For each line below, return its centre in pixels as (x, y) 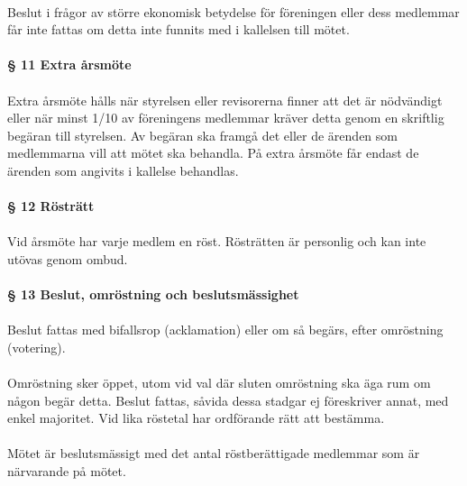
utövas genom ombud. (68, 258)
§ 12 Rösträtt (51, 206)
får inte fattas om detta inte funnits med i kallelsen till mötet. (179, 29)
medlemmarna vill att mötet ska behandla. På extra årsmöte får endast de (213, 153)
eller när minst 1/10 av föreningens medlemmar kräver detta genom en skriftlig (226, 118)
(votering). (37, 347)
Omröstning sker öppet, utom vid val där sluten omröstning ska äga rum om (219, 383)
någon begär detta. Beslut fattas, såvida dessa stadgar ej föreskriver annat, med (228, 400)
